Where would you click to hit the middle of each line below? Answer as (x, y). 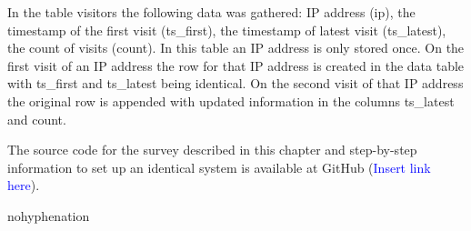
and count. (37, 119)
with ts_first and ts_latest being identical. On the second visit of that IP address (235, 83)
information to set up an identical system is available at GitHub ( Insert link (219, 167)
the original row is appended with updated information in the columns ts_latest (231, 100)
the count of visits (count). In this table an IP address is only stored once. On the (236, 48)
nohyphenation (49, 215)
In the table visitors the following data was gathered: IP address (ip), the (211, 12)
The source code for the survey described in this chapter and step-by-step (212, 150)
